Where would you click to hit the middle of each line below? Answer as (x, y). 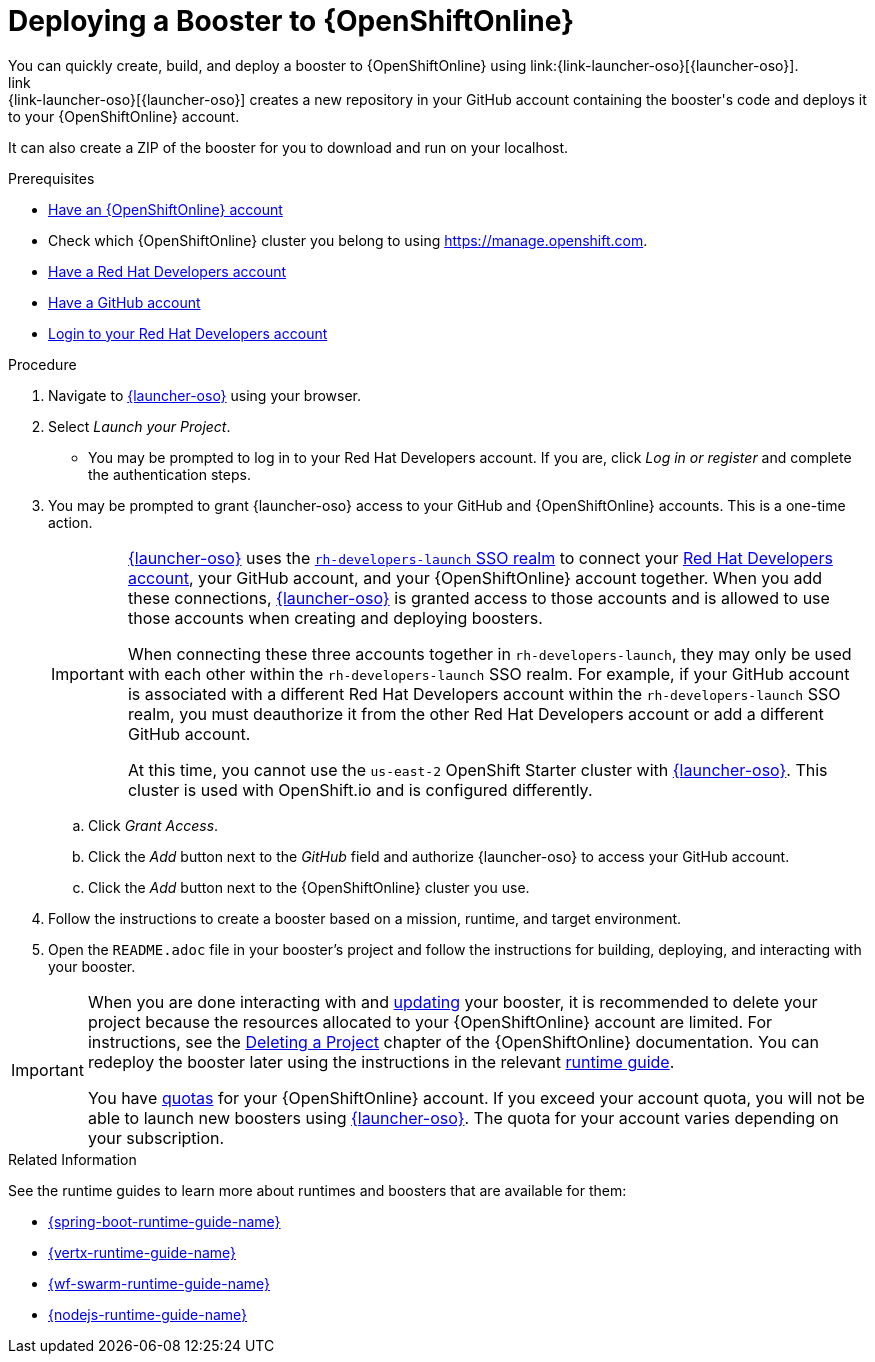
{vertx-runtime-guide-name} (142, 1252)
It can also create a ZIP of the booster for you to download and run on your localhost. (288, 147)
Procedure (42, 364)
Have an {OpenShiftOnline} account (165, 209)
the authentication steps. (169, 474)
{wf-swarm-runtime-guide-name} (159, 1283)
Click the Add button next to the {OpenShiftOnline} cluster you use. (309, 887)
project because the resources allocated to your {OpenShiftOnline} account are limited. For (430, 1021)
